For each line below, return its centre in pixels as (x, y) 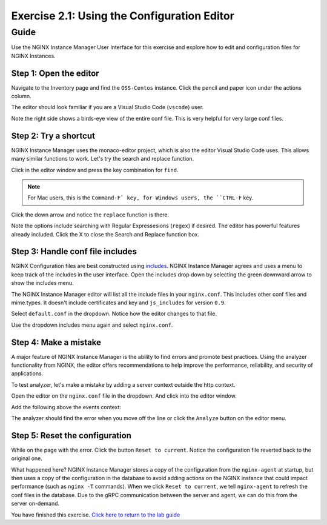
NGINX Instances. (33, 56)
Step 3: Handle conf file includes (74, 252)
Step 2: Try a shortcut (53, 135)
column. (21, 96)
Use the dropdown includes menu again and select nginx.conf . (92, 325)
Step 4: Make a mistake (56, 342)
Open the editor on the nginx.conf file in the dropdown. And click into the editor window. (124, 396)
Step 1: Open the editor (55, 73)
